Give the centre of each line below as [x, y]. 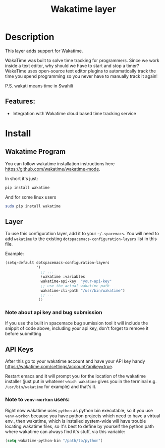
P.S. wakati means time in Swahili [39, 86]
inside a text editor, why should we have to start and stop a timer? [72, 65]
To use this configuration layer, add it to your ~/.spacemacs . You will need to [82, 234]
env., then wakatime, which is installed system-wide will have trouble [76, 421]
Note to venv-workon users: [38, 399]
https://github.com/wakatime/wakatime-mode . [53, 169]
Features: [20, 101]
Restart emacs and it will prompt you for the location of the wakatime [76, 376]
